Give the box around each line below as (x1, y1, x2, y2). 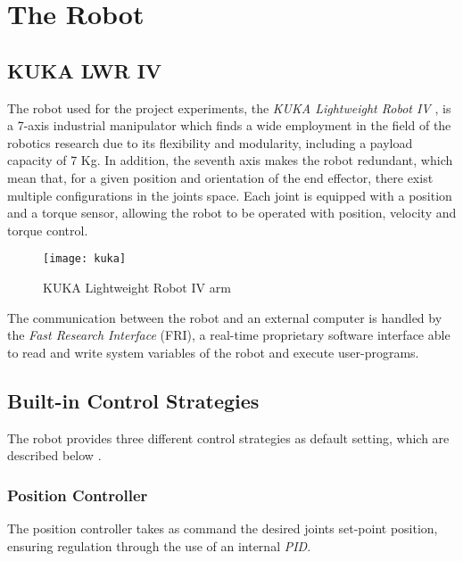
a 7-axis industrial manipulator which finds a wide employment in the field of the (7, 116, 451, 135)
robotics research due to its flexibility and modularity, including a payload (7, 133, 413, 152)
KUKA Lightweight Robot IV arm (43, 277, 231, 296)
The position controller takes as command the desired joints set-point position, (7, 518, 438, 537)
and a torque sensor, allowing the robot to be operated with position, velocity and (7, 203, 457, 222)
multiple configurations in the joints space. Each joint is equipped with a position (7, 186, 452, 204)
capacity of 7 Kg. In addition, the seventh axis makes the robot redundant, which (7, 151, 453, 169)
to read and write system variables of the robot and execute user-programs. (7, 342, 419, 361)
